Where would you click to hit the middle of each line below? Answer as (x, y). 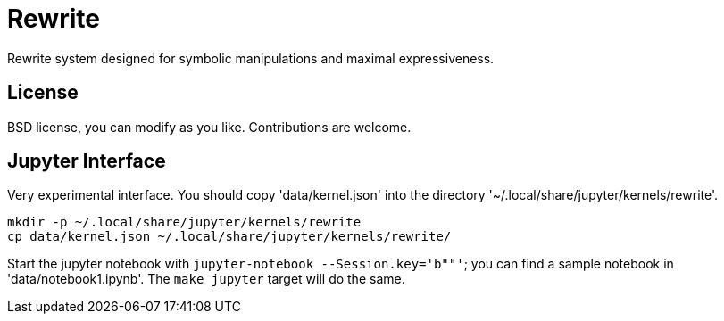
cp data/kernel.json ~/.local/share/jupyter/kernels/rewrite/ (229, 237)
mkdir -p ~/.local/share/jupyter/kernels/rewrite (184, 222)
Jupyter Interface (87, 161)
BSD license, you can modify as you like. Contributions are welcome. (209, 127)
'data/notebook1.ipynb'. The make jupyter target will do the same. (206, 279)
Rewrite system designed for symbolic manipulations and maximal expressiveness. (251, 58)
